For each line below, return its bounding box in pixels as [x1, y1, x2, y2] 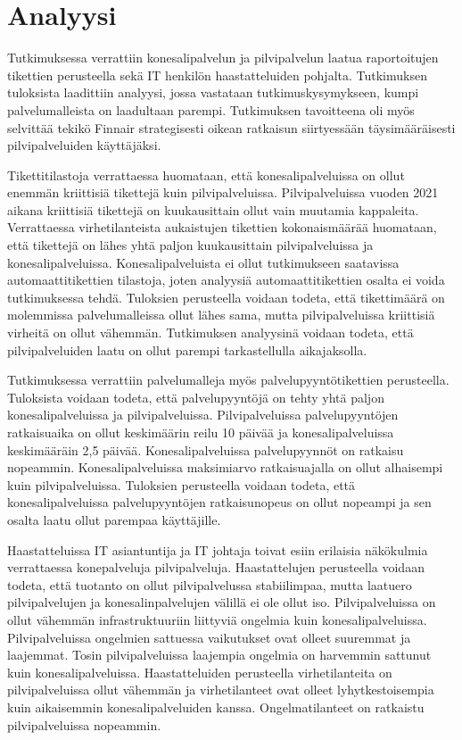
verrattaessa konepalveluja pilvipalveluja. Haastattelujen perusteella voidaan [7, 558, 425, 577]
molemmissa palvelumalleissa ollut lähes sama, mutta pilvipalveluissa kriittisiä [7, 305, 435, 324]
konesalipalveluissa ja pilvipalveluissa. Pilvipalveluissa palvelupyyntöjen [7, 405, 399, 424]
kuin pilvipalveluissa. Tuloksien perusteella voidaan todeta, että [7, 475, 356, 494]
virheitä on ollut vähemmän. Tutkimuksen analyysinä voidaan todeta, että [7, 323, 414, 342]
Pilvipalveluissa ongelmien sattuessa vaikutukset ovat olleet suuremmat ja [7, 628, 411, 646]
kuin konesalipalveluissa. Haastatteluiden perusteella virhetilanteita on [7, 662, 392, 681]
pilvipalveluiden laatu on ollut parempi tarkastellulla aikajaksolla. [7, 340, 367, 359]
